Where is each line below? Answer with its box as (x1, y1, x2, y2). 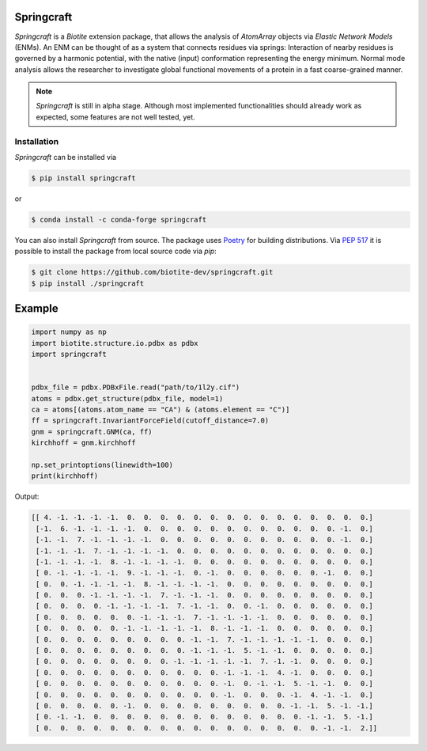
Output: (14, 491, 40, 502)
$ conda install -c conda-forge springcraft (31, 214, 207, 224)
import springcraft (31, 350, 107, 359)
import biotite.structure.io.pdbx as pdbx (31, 339, 198, 347)
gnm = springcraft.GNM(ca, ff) (31, 427, 153, 436)
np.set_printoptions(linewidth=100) (31, 460, 174, 469)
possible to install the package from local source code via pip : (14, 246, 217, 256)
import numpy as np (31, 328, 107, 336)
